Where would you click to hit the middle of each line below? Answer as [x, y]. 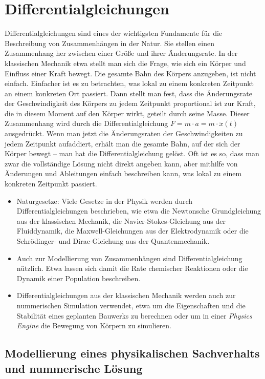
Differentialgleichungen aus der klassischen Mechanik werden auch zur [126, 295]
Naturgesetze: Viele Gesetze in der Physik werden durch [105, 201]
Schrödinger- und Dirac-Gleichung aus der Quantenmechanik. [113, 241]
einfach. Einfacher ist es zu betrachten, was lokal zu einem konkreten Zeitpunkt [129, 83]
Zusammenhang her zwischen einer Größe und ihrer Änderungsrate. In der [121, 53]
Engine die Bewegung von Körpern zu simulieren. [94, 325]
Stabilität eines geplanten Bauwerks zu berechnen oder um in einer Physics [134, 315]
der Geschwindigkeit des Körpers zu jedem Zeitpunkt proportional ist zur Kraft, [130, 103]
